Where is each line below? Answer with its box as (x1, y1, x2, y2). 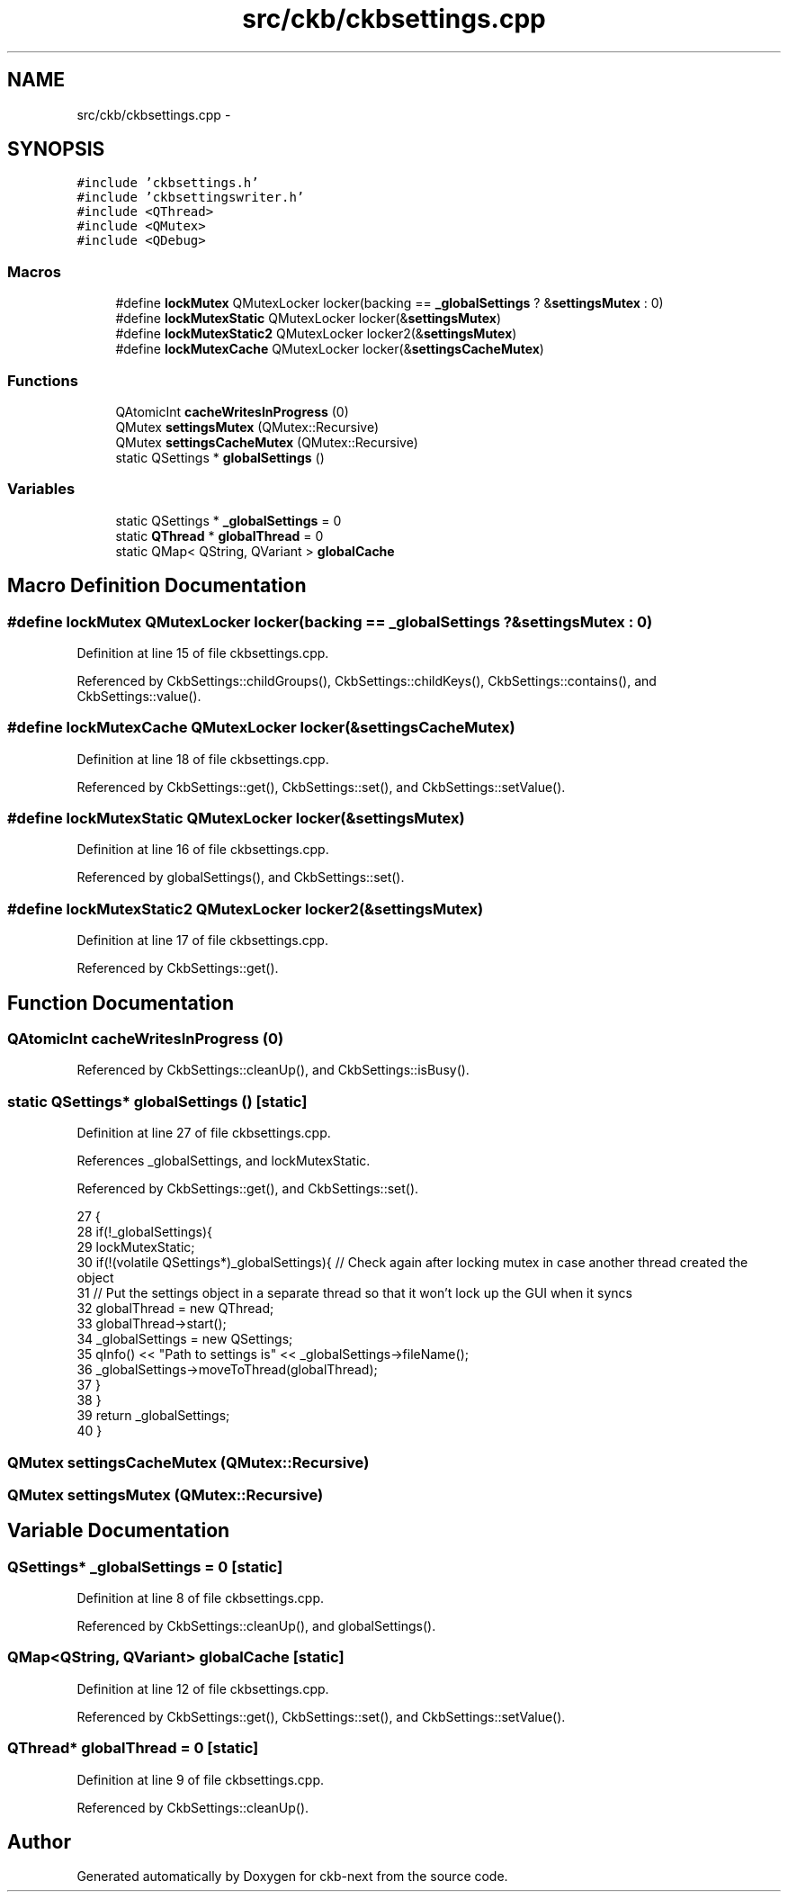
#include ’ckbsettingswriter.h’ (76, 190, 305, 205)
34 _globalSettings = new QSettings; (76, 1331, 293, 1347)
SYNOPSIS (7, 138, 105, 161)
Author (7, 1831, 71, 1854)
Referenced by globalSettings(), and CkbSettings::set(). (76, 869, 405, 886)
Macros (7, 262, 61, 281)
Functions (7, 371, 78, 390)
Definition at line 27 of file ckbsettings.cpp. (76, 1125, 331, 1141)
